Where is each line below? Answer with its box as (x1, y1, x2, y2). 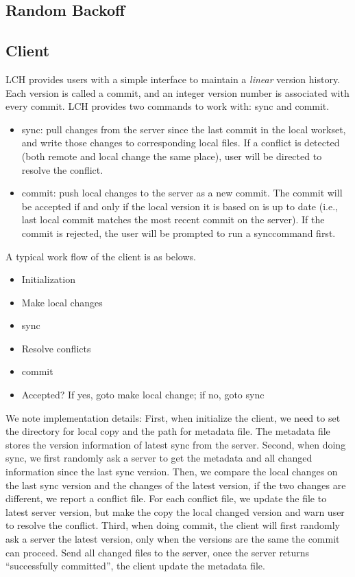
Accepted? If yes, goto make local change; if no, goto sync (21, 387, 265, 402)
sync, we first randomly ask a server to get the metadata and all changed (5, 451, 313, 465)
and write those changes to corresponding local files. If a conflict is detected (21, 135, 340, 150)
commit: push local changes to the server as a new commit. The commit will (21, 185, 343, 200)
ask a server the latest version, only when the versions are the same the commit (5, 532, 340, 546)
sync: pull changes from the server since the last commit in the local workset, (21, 122, 346, 136)
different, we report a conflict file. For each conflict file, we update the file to (5, 491, 327, 506)
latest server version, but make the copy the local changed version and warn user (5, 504, 345, 519)
